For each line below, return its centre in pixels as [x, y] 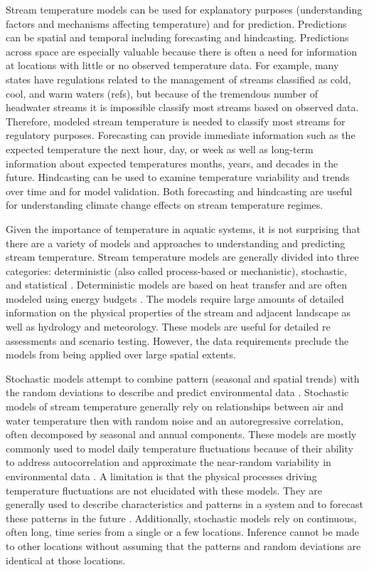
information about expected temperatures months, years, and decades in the [172, 163]
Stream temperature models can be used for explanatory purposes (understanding [184, 9]
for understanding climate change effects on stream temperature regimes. [165, 205]
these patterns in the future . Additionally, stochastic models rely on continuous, [181, 518]
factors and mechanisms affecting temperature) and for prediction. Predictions [176, 23]
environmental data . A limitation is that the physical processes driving [161, 476]
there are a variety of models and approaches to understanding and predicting [176, 243]
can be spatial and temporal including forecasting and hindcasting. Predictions [177, 37]
